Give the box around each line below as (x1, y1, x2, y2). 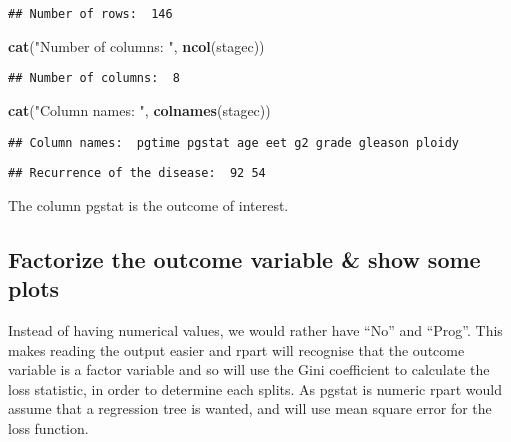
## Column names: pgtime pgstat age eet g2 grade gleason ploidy (8, 135, 460, 150)
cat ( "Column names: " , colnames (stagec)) (8, 99, 271, 120)
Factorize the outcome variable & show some (8, 243, 481, 274)
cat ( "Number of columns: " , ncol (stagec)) (8, 35, 265, 56)
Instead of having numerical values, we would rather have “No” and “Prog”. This (8, 320, 503, 340)
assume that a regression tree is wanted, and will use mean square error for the (8, 398, 492, 419)
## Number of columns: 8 (8, 71, 180, 86)
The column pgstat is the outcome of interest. (8, 194, 289, 215)
